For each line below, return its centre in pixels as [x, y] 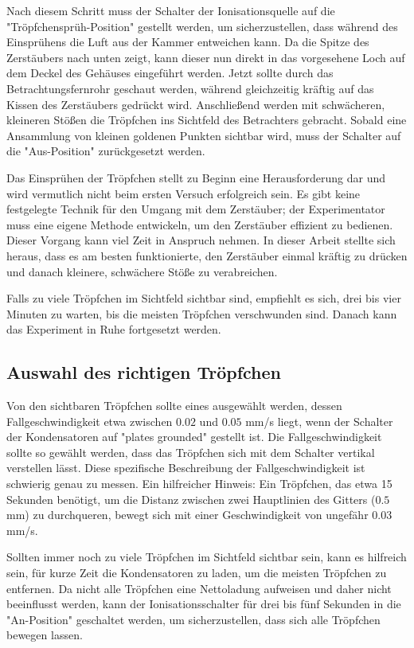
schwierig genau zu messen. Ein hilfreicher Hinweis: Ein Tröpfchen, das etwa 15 [199, 484]
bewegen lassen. [45, 635]
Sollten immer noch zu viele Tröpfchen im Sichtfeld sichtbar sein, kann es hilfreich [207, 557]
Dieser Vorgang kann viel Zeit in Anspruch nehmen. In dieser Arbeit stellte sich [201, 240]
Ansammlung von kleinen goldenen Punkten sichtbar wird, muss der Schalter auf [204, 135]
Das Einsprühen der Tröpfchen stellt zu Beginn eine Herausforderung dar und [196, 177]
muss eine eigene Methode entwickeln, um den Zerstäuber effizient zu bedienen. [200, 224]
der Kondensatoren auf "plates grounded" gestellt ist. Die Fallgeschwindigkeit [194, 437]
